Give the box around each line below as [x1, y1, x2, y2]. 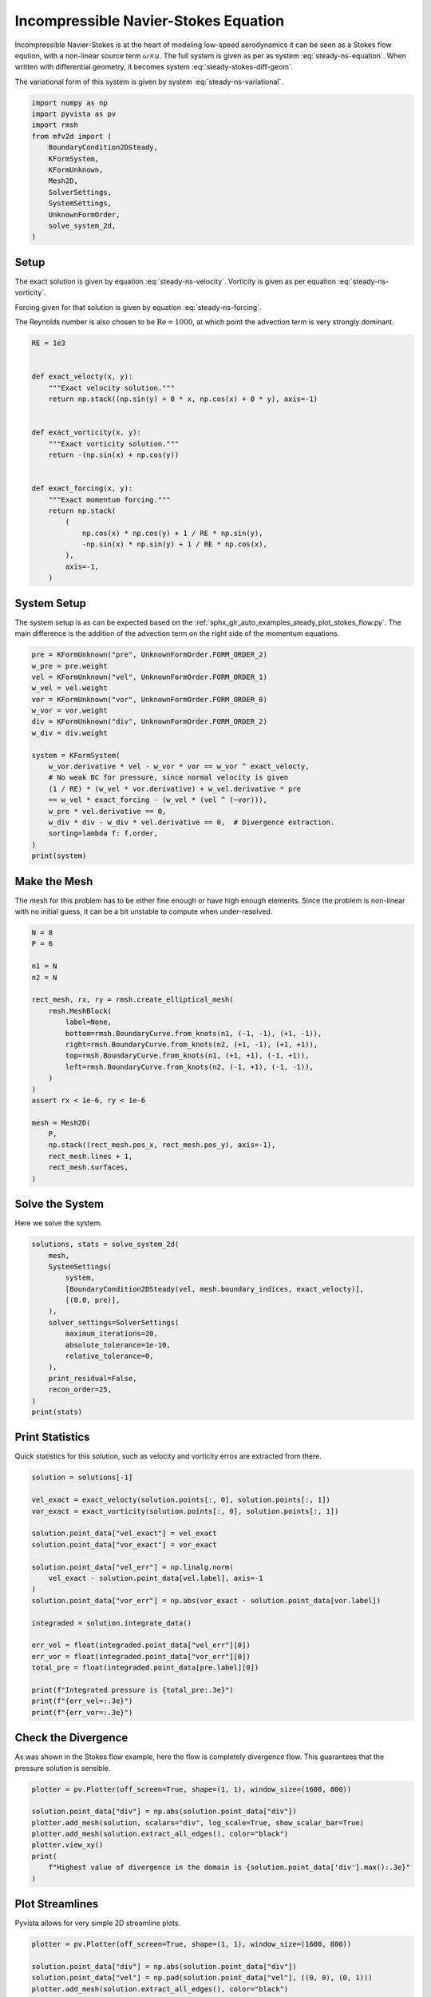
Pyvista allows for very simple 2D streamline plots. [14, 1918, 181, 1928]
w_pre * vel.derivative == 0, [48, 807, 167, 816]
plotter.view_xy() [31, 1840, 104, 1849]
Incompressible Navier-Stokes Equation [14, 12, 285, 30]
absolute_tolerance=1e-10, [65, 1340, 171, 1349]
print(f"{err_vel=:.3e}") [31, 1697, 133, 1705]
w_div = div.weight [31, 728, 108, 737]
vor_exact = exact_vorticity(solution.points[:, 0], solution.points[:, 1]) [31, 1507, 339, 1515]
